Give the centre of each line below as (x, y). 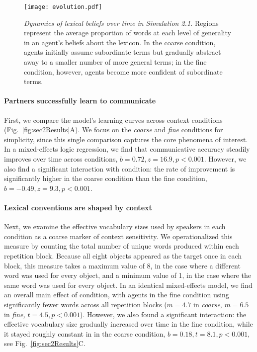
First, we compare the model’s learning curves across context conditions (113, 120)
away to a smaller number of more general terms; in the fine (115, 62)
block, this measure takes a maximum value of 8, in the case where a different (122, 265)
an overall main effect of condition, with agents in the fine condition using (117, 295)
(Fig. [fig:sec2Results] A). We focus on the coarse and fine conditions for (114, 130)
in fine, (15, 314)
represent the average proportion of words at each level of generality (128, 33)
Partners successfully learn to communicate (80, 101)
